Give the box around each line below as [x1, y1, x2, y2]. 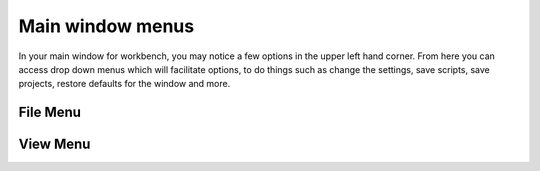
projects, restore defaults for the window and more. [18, 78, 231, 90]
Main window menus [18, 15, 195, 37]
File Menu [18, 104, 82, 121]
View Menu [18, 136, 91, 153]
